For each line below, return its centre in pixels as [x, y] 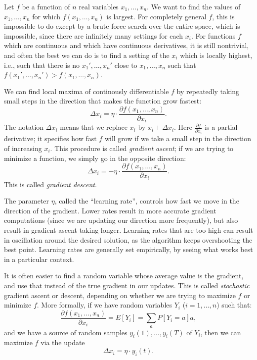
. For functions [214, 35]
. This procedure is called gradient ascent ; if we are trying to [142, 148]
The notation [24, 127]
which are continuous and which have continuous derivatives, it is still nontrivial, [127, 45]
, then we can [221, 332]
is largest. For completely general [156, 16]
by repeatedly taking [208, 91]
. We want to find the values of [194, 6]
